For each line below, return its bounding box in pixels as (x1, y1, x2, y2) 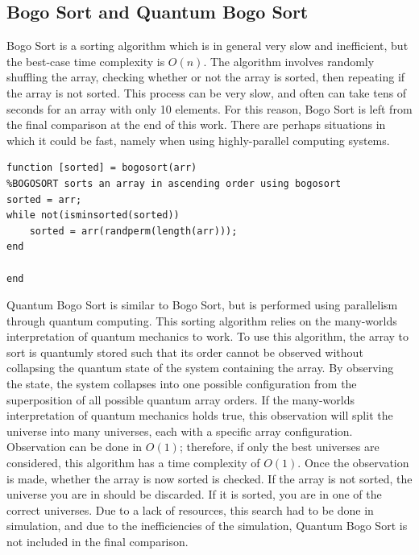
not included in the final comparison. (6, 533, 189, 550)
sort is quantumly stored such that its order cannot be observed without (6, 343, 363, 360)
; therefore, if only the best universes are (179, 438, 380, 455)
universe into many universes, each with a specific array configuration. (6, 422, 353, 439)
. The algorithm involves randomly (203, 52, 375, 69)
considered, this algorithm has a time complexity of (6, 454, 260, 471)
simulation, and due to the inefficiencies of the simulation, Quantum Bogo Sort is (6, 517, 408, 534)
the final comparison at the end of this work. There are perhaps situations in (6, 116, 386, 133)
